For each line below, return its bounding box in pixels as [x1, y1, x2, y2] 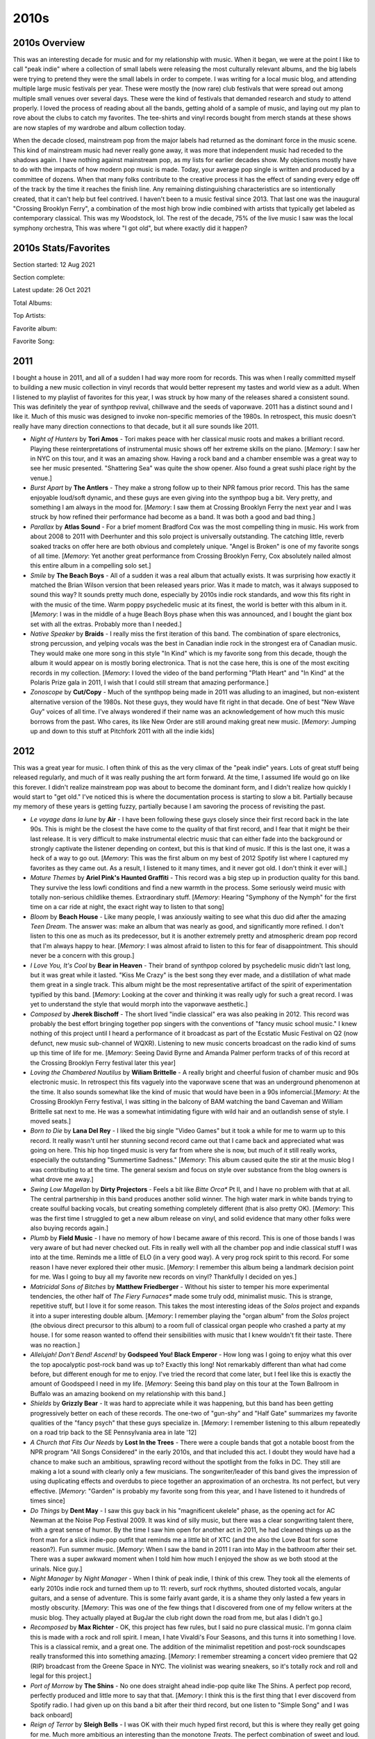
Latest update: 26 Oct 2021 [12, 286, 91, 294]
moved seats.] [30, 1116, 72, 1125]
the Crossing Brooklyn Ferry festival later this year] [30, 1058, 176, 1067]
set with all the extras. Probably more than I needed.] [30, 620, 182, 628]
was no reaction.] [30, 1340, 81, 1349]
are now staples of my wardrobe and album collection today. [12, 123, 186, 131]
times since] [30, 1496, 65, 1505]
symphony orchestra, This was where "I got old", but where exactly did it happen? [12, 223, 248, 232]
